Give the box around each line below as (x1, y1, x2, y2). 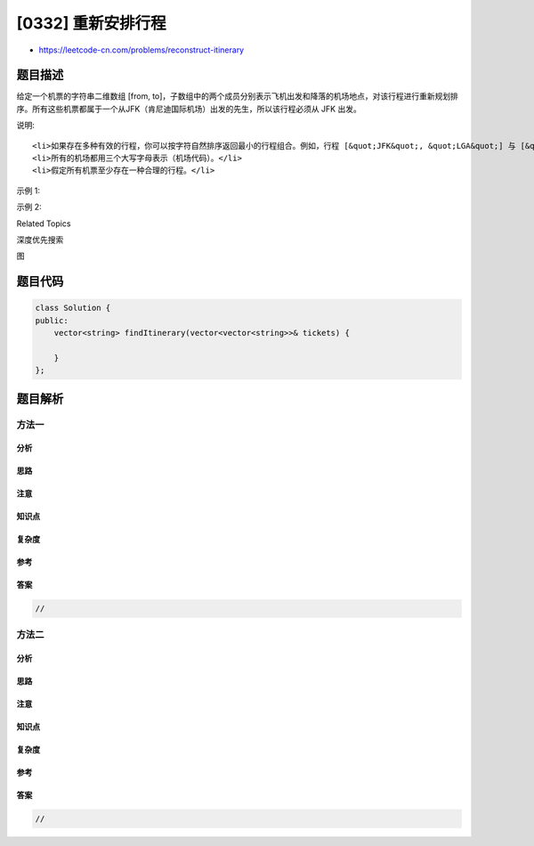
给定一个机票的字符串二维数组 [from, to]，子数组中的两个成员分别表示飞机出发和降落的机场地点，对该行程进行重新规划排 (16, 91, 458, 102)
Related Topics (16, 218, 71, 229)
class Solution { (35, 303, 111, 313)
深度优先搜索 (16, 234, 64, 245)
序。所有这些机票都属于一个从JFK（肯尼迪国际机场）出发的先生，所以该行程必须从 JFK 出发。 (16, 103, 362, 114)
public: (35, 315, 69, 325)
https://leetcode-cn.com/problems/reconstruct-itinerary (38, 45, 245, 55)
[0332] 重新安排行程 (16, 13, 166, 33)
